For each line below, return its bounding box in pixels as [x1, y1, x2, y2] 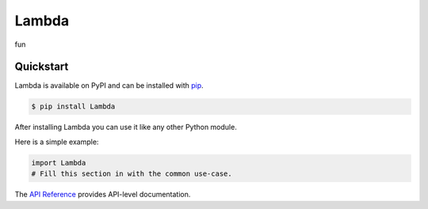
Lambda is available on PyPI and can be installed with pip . [14, 81, 204, 90]
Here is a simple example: [14, 137, 99, 146]
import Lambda [31, 158, 86, 167]
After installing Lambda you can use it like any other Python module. [14, 123, 237, 132]
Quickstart [14, 60, 69, 74]
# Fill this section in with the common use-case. [31, 169, 233, 178]
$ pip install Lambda [31, 102, 116, 111]
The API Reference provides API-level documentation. [14, 190, 191, 199]
